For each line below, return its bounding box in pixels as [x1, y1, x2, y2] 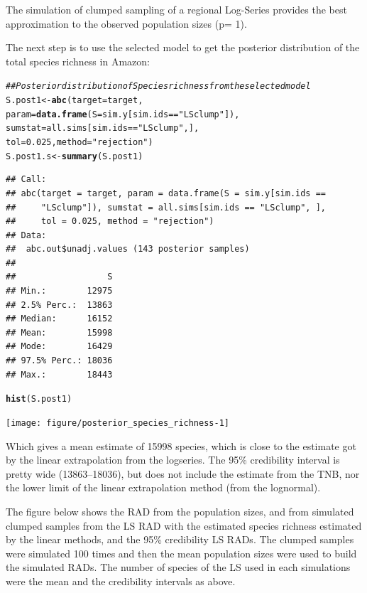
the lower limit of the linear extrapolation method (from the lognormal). [6, 480, 321, 495]
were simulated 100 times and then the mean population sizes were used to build [6, 545, 357, 560]
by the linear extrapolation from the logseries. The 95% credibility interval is [6, 452, 340, 467]
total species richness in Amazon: [6, 53, 150, 68]
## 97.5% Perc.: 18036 [6, 356, 113, 366]
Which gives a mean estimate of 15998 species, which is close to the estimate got [6, 438, 356, 453]
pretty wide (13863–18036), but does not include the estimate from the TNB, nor [6, 466, 360, 481]
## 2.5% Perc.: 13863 [6, 299, 113, 310]
